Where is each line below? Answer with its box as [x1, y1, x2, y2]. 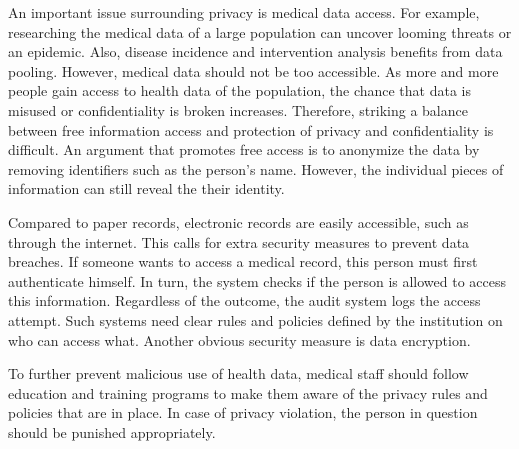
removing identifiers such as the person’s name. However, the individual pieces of [8, 158, 504, 179]
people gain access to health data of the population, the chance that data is [8, 80, 472, 101]
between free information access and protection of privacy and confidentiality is [8, 119, 494, 140]
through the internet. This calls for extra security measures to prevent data [8, 231, 470, 252]
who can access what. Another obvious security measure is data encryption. [8, 329, 471, 350]
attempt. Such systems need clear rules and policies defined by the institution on [8, 309, 503, 330]
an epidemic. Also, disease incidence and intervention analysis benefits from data [8, 41, 503, 62]
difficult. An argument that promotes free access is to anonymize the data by [8, 139, 480, 160]
